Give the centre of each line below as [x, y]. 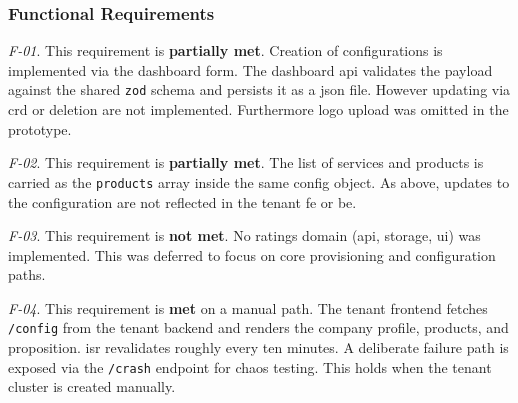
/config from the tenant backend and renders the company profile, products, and [258, 327]
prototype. [40, 128]
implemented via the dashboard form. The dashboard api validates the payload [250, 69]
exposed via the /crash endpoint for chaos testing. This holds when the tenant [250, 366]
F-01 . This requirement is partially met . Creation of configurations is [225, 50]
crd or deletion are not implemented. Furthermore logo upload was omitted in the [258, 109]
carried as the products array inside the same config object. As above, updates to [259, 181]
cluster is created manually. [92, 386]
